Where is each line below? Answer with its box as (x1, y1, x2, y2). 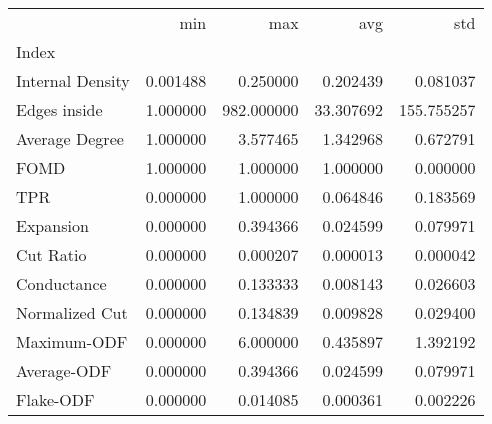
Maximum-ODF (16, 330, 128, 353)
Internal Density (16, 69, 130, 92)
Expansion (16, 214, 89, 237)
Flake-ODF (16, 388, 95, 411)
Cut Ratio (16, 243, 87, 266)
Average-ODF (16, 359, 112, 382)
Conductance (16, 272, 107, 295)
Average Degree (16, 127, 124, 150)
